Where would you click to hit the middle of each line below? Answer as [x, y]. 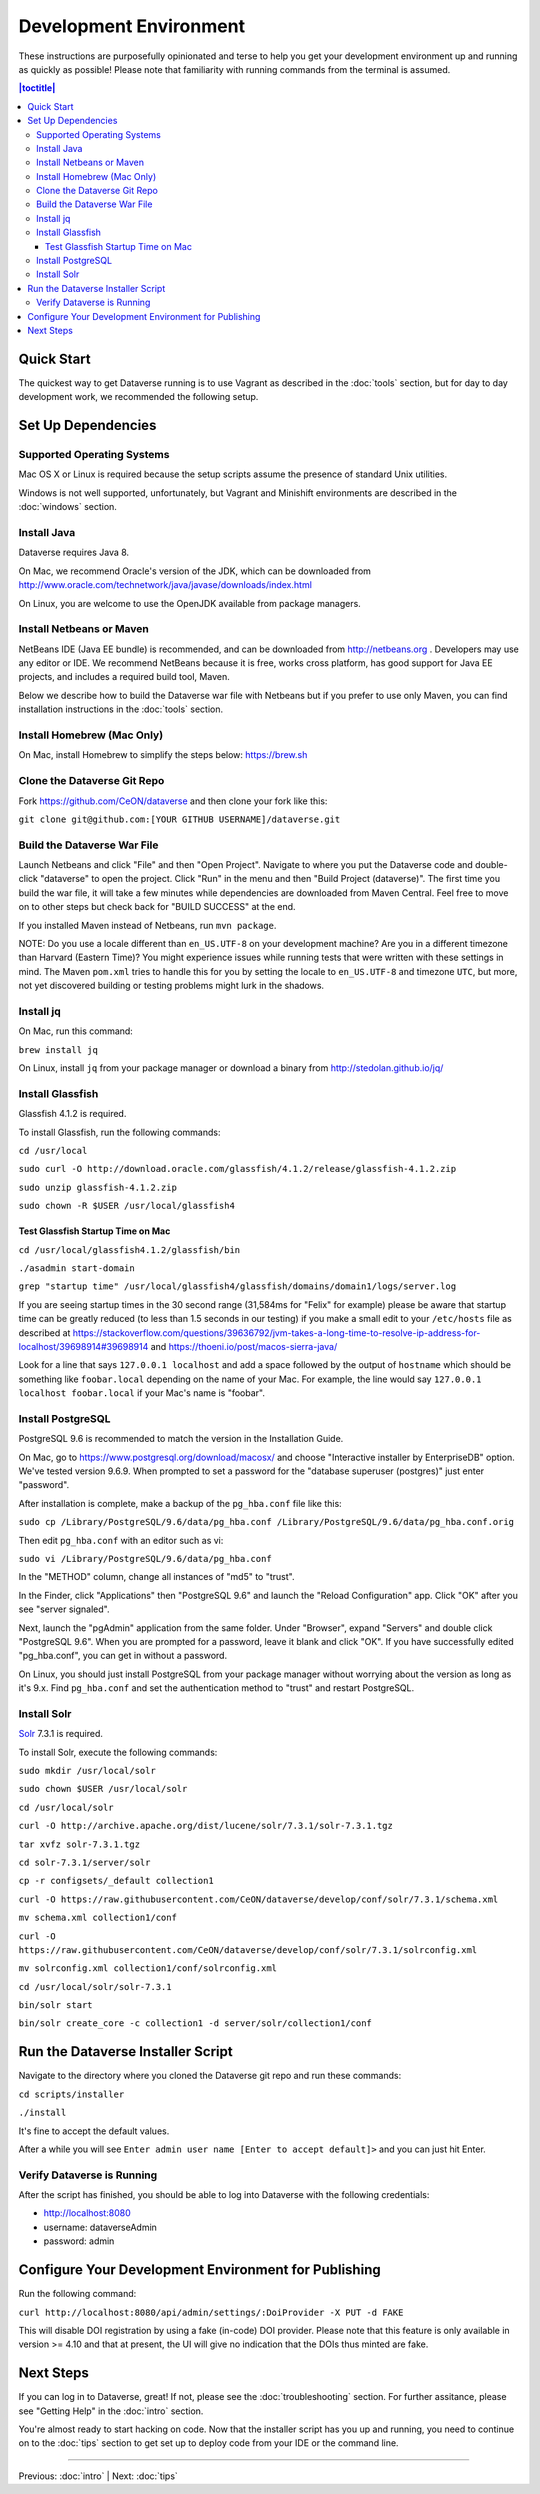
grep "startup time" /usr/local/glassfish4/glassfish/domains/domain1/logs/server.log [237, 1286]
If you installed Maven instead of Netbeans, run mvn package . [147, 925]
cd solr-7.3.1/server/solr [84, 1862]
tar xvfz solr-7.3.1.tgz [79, 1844]
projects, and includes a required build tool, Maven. [124, 677]
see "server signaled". [64, 1609]
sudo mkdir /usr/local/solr [87, 1770]
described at [44, 1332]
